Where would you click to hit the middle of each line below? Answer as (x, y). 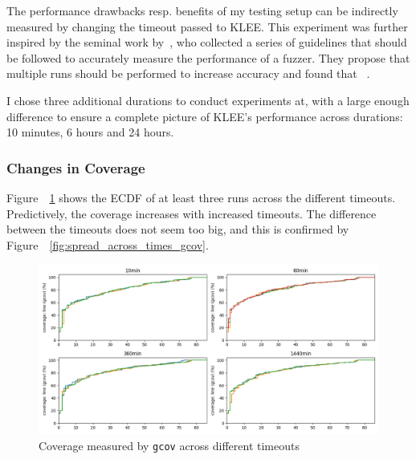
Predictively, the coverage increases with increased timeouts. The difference (192, 213)
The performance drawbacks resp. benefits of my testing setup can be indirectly (202, 10)
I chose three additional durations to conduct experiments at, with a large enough (208, 100)
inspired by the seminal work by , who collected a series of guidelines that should (207, 42)
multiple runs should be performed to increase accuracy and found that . (188, 73)
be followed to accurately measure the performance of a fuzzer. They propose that (208, 57)
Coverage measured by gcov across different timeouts (169, 445)
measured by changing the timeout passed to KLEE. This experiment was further (207, 26)
